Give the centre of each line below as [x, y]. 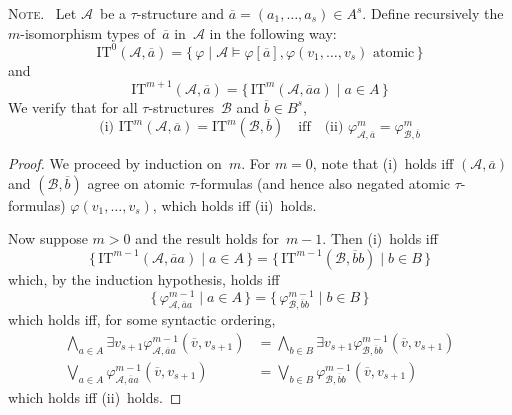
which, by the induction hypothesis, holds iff [144, 278]
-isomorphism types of [88, 32]
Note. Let [42, 13]
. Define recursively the [433, 13]
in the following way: [273, 32]
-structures [181, 106]
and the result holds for [207, 238]
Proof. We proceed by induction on [115, 163]
